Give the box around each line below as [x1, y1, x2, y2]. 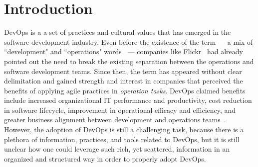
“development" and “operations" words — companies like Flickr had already [4, 46, 243, 57]
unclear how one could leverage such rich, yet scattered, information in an [4, 144, 230, 154]
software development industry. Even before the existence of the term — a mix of [4, 36, 253, 47]
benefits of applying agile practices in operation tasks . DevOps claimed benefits [4, 85, 246, 95]
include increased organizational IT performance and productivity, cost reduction [4, 95, 252, 105]
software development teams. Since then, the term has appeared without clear [4, 66, 242, 76]
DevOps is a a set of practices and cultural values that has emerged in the [4, 27, 231, 37]
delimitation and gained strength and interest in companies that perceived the [4, 76, 243, 86]
